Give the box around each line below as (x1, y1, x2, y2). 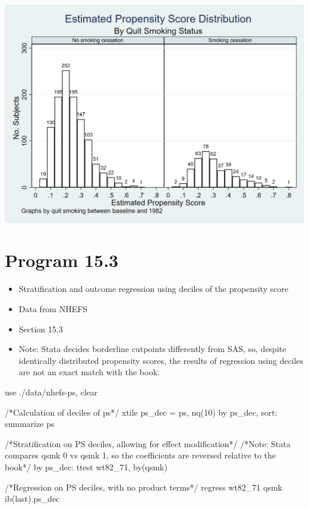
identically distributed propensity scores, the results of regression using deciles (18, 354, 304, 366)
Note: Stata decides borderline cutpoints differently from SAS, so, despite (18, 343, 286, 355)
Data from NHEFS (18, 302, 88, 315)
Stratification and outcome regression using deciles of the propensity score (18, 282, 289, 295)
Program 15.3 (5, 248, 119, 272)
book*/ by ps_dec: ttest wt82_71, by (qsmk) (5, 460, 168, 473)
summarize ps (5, 417, 55, 430)
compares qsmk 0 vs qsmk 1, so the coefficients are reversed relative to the (5, 449, 276, 461)
